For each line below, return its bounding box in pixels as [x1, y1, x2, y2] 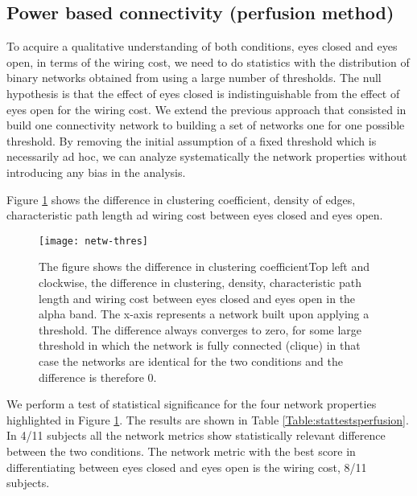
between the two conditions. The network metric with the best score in [6, 442, 356, 459]
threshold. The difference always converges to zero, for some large [39, 321, 362, 338]
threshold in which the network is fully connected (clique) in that [39, 337, 361, 354]
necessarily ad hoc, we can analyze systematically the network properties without [6, 148, 407, 165]
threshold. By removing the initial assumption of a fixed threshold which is [6, 132, 377, 149]
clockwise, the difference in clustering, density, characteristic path [39, 273, 362, 290]
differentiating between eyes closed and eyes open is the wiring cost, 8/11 [6, 458, 367, 475]
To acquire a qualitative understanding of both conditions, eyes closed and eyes [6, 38, 398, 55]
